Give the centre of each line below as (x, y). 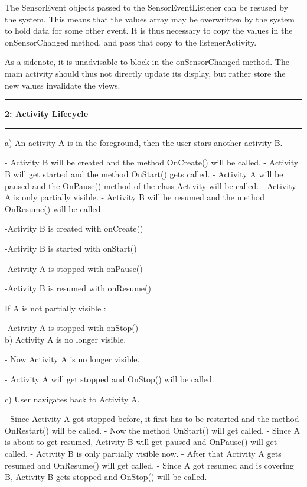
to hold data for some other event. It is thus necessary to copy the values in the (149, 30)
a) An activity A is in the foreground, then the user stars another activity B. (144, 142)
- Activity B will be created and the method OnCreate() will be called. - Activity (152, 162)
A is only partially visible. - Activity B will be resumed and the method (135, 197)
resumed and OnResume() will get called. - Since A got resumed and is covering (149, 465)
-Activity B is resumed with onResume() (78, 288)
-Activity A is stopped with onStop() (72, 328)
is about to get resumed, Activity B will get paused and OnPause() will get (141, 442)
